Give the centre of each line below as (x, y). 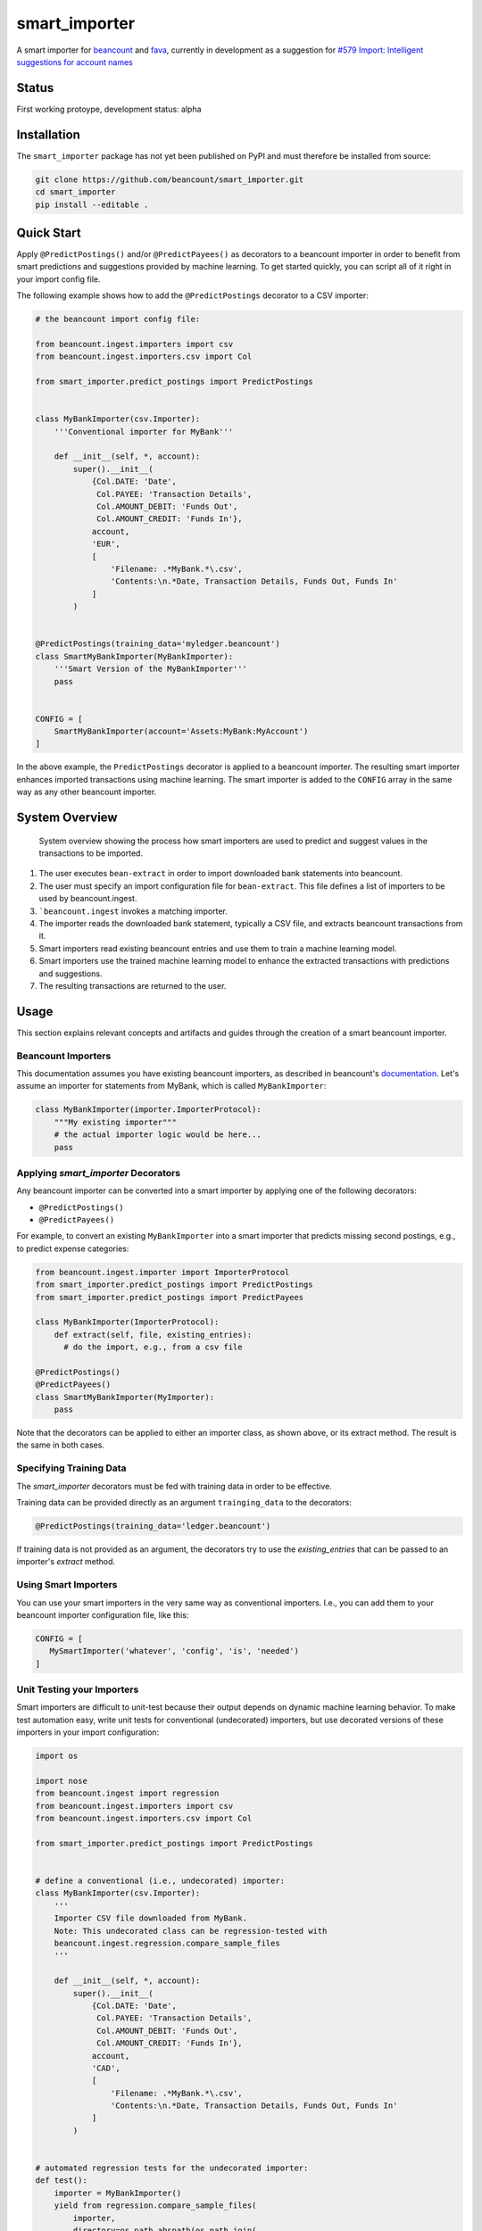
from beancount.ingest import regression (127, 1793)
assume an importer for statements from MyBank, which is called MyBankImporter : (171, 1086)
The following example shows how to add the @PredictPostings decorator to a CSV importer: (193, 295)
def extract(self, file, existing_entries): (153, 1335)
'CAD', (106, 2068)
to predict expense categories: (73, 1248)
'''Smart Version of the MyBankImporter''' (150, 669)
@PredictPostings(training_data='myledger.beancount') (158, 644)
